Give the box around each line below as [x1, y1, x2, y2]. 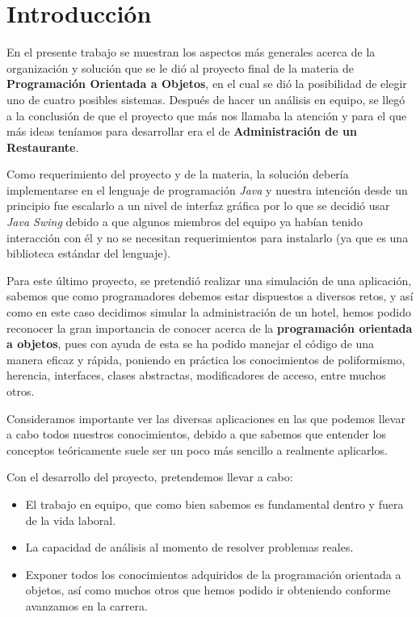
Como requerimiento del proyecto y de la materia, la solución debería [6, 166, 349, 183]
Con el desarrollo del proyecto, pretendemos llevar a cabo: [6, 468, 293, 485]
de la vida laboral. [25, 511, 116, 528]
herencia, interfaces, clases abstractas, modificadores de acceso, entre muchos [6, 367, 386, 384]
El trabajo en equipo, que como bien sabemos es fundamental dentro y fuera [25, 495, 404, 512]
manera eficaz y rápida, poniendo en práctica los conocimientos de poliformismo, [6, 350, 405, 367]
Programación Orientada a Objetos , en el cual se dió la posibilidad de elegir [6, 75, 407, 92]
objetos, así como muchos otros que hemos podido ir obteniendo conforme [25, 581, 391, 598]
